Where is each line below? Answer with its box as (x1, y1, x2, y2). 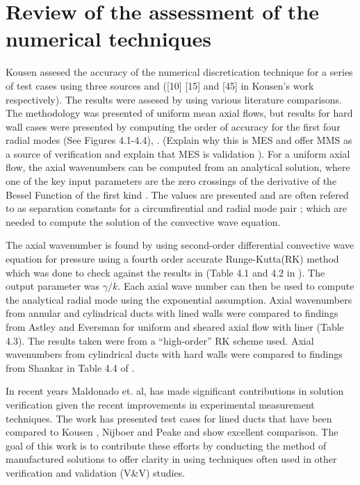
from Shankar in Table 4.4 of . (6, 360, 135, 375)
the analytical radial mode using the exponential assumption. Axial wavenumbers (6, 292, 352, 306)
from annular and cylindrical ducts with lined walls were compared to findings (6, 306, 338, 320)
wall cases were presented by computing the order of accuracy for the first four (6, 119, 341, 133)
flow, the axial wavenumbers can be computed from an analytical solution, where (6, 160, 350, 174)
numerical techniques (6, 24, 212, 53)
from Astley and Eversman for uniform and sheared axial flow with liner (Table (6, 320, 344, 334)
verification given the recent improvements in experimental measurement (6, 397, 315, 411)
